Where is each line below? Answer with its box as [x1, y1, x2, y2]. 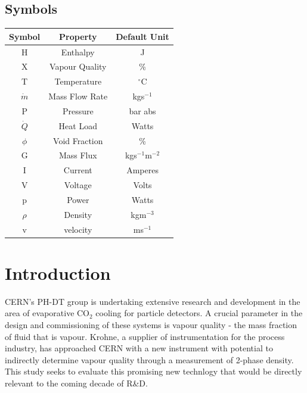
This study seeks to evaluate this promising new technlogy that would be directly [5, 365, 302, 378]
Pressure [62, 104, 94, 117]
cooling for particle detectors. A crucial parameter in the [95, 307, 303, 319]
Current [63, 164, 92, 176]
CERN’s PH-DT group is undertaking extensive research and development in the [5, 295, 300, 307]
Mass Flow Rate [48, 90, 108, 102]
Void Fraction [53, 134, 103, 146]
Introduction [5, 260, 111, 285]
